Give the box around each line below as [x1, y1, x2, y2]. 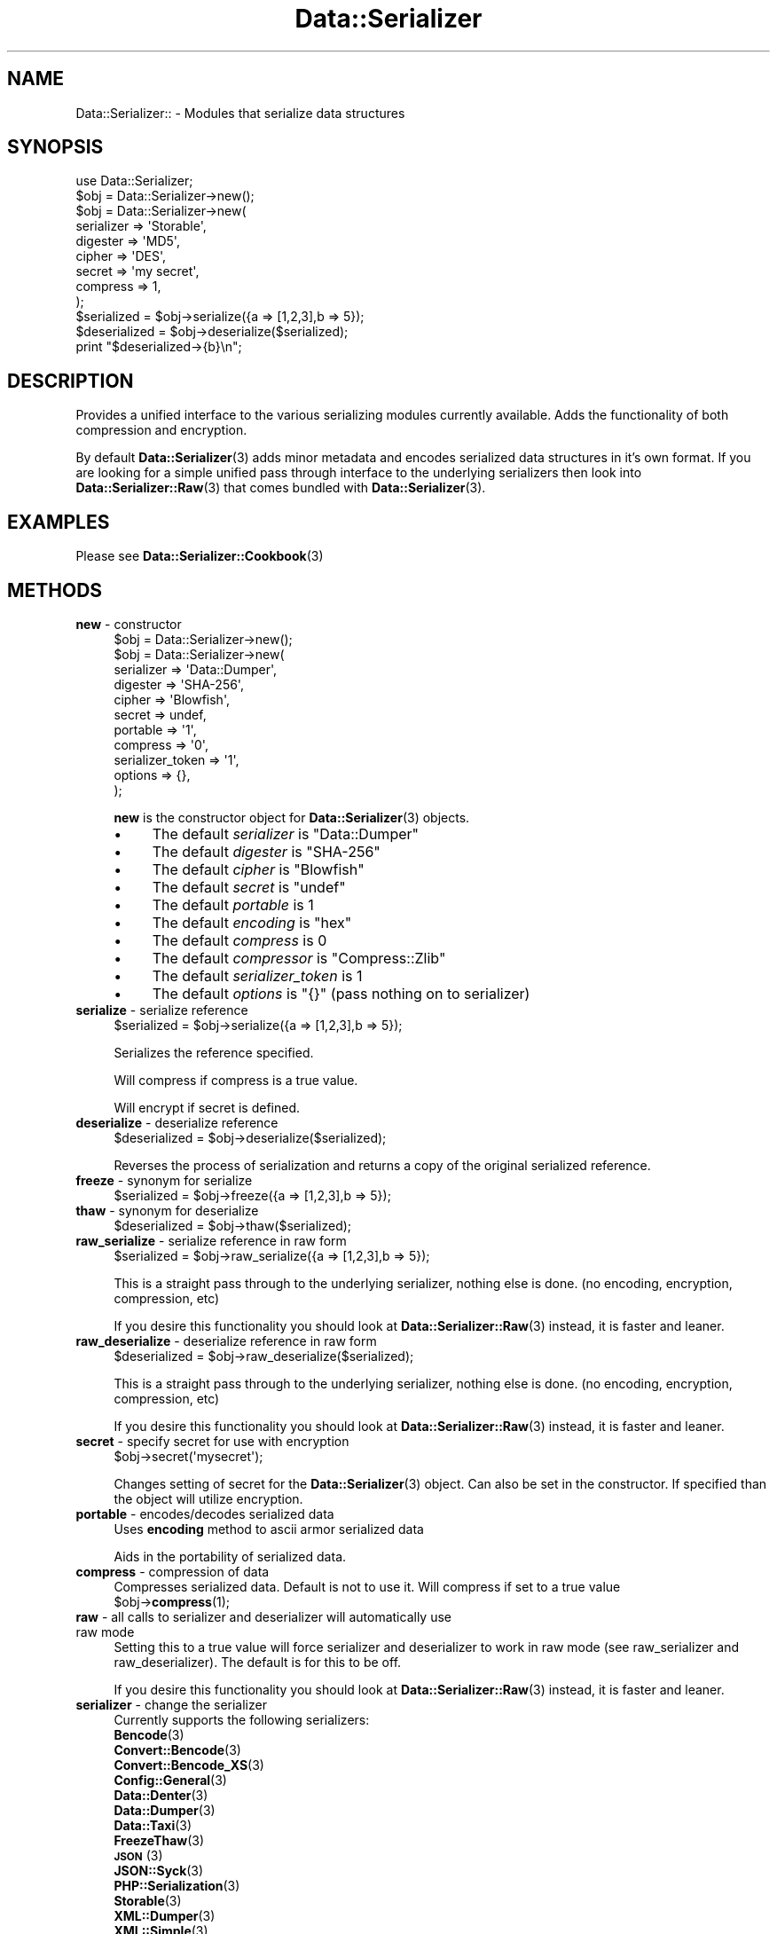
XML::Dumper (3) [114, 1907, 216, 1923]
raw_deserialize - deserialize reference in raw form [75, 1333, 377, 1348]
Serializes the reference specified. [114, 1044, 314, 1060]
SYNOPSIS [7, 136, 104, 159]
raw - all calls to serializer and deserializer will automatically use [75, 1608, 451, 1624]
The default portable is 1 [152, 895, 314, 914]
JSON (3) [114, 1847, 163, 1863]
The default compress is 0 [152, 931, 327, 949]
